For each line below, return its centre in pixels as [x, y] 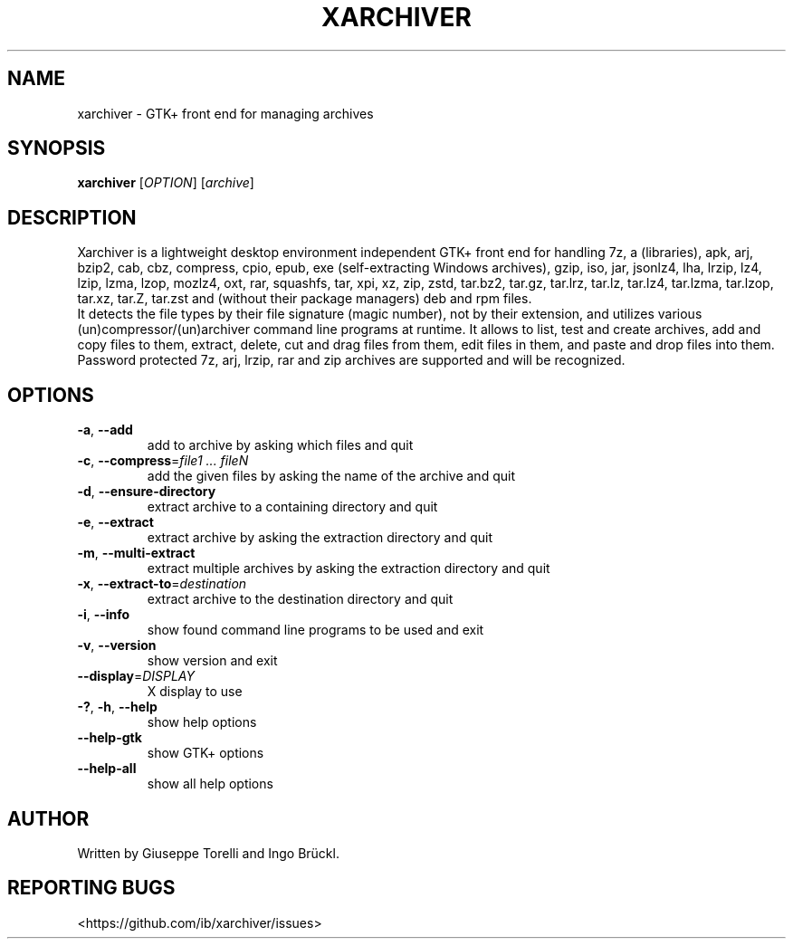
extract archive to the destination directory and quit [300, 599]
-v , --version [117, 645]
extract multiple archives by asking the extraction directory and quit [349, 569]
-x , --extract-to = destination [162, 584]
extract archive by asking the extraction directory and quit [320, 538]
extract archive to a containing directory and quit [292, 507]
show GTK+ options [205, 753]
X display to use [195, 692]
